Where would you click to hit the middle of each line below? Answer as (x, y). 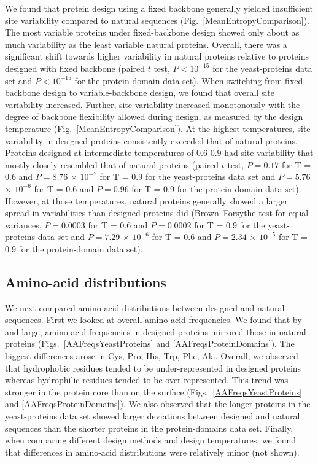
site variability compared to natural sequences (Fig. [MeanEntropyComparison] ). (157, 20)
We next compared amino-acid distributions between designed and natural (145, 307)
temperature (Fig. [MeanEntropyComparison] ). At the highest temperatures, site (158, 128)
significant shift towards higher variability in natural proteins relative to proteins (157, 56)
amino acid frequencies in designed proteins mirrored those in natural (176, 331)
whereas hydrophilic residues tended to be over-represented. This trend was (147, 380)
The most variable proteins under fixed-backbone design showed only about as (152, 32)
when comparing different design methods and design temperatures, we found (151, 440)
